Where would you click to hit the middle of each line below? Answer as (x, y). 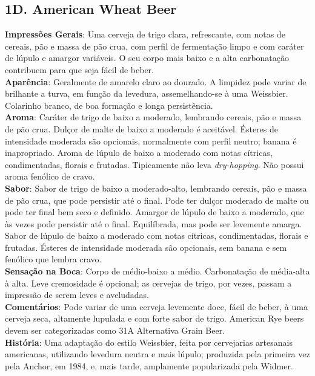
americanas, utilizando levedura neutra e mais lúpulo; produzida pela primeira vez (157, 354)
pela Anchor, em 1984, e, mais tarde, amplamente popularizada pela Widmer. (149, 365)
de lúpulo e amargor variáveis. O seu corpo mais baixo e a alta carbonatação (147, 58)
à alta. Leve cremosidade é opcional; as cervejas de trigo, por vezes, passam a (148, 283)
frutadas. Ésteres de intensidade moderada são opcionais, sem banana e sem (146, 247)
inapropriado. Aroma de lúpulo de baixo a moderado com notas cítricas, (139, 153)
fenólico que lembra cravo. (53, 259)
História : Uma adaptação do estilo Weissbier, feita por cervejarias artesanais (149, 342)
